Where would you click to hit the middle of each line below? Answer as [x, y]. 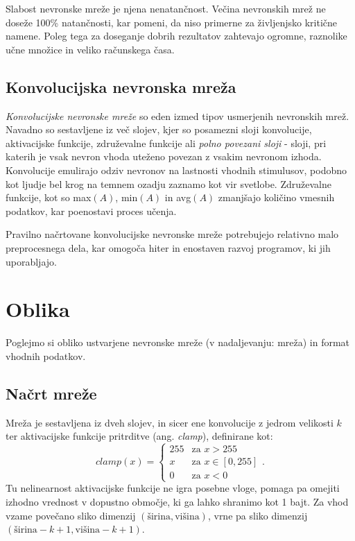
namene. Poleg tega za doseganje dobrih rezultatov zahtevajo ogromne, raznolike [176, 36]
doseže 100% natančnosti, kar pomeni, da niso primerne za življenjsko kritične [172, 22]
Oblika [38, 309]
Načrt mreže [51, 393]
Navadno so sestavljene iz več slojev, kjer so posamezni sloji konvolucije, [159, 129]
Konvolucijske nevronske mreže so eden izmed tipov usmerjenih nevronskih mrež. [177, 115]
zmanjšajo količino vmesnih [276, 197]
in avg [178, 197]
